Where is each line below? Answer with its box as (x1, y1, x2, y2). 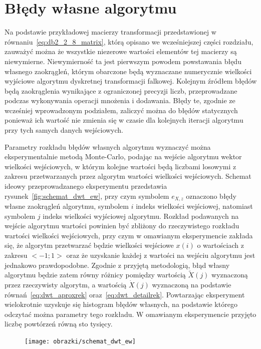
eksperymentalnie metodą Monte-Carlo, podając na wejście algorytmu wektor (5, 151, 242, 162)
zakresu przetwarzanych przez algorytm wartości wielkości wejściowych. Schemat (5, 171, 251, 181)
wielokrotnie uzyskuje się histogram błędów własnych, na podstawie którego (5, 299, 237, 309)
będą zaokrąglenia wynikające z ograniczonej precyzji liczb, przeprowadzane (5, 85, 237, 96)
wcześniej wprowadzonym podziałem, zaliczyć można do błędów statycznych (5, 105, 238, 115)
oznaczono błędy (186, 190, 236, 201)
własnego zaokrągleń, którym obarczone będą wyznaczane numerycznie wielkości (5, 66, 252, 76)
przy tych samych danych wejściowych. (5, 125, 123, 135)
